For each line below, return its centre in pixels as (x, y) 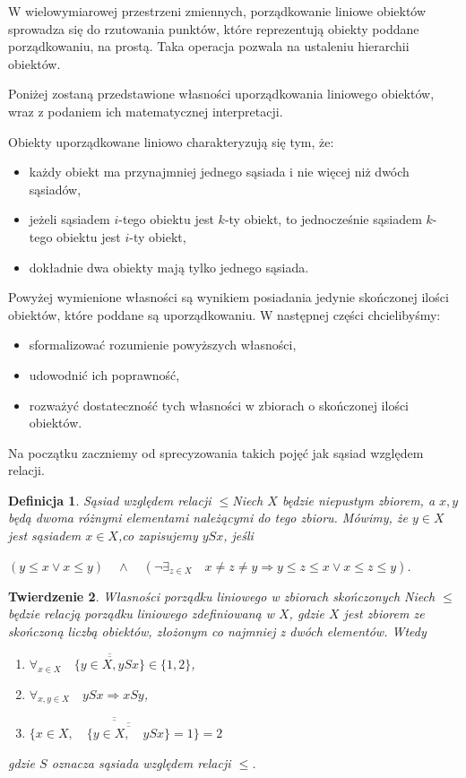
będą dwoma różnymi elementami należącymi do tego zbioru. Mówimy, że (208, 518)
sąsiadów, (55, 189)
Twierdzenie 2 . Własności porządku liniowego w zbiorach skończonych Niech (222, 596)
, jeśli (238, 536)
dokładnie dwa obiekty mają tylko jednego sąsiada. (169, 267)
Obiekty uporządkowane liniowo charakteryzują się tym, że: (171, 141)
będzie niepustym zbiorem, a (358, 500)
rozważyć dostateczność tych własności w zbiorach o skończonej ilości (219, 405)
